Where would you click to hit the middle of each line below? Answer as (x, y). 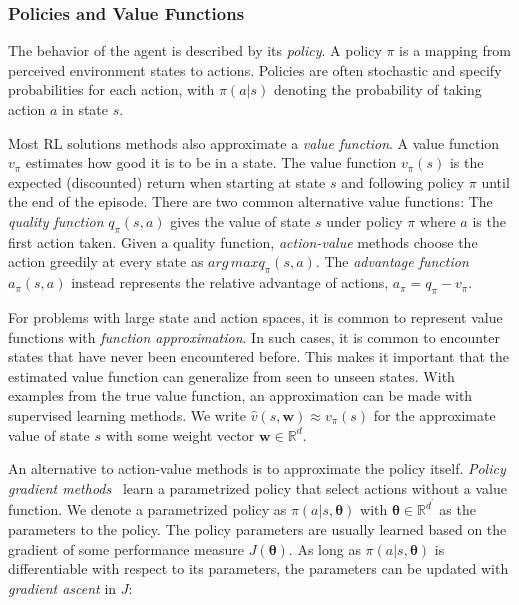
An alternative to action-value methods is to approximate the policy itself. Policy (257, 468)
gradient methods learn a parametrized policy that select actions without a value (257, 487)
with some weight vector (180, 434)
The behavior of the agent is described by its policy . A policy (195, 50)
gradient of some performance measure (126, 548)
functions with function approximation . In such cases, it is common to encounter (254, 336)
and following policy (403, 181)
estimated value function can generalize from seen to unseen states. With (231, 375)
